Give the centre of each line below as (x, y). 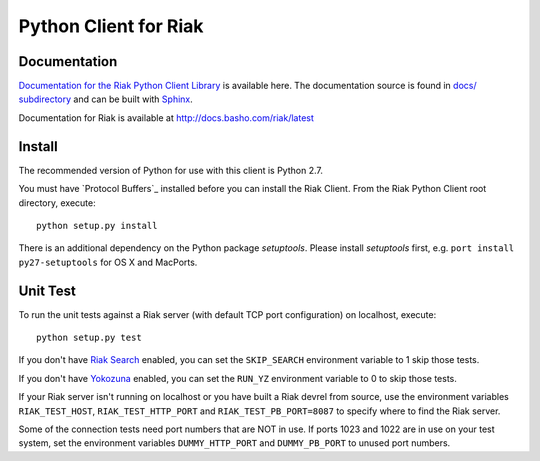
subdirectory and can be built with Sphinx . (106, 99)
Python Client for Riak (111, 26)
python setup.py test (89, 337)
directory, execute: (57, 202)
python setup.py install (97, 225)
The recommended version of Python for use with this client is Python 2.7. (171, 170)
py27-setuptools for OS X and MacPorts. (108, 262)
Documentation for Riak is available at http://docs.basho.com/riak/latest (166, 117)
